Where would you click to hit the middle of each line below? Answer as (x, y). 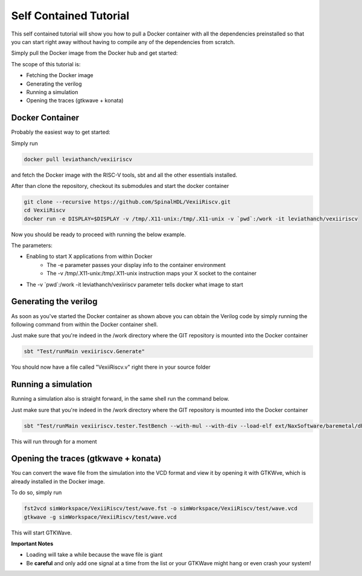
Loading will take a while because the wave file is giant (94, 555)
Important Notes (32, 543)
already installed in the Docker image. (58, 481)
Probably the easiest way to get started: (61, 132)
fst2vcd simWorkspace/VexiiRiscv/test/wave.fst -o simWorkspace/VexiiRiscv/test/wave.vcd (161, 509)
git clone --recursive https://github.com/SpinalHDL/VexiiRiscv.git (127, 202)
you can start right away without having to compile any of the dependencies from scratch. (123, 42)
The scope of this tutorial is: (46, 64)
